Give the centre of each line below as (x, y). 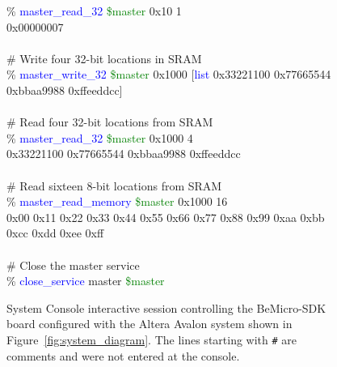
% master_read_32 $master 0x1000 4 (100, 137)
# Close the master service (73, 265)
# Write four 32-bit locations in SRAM (104, 58)
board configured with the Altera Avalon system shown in (150, 324)
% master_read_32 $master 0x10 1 (94, 11)
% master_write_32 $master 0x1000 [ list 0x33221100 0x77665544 (169, 74)
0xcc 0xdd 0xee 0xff (55, 233)
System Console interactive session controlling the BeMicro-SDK (166, 307)
